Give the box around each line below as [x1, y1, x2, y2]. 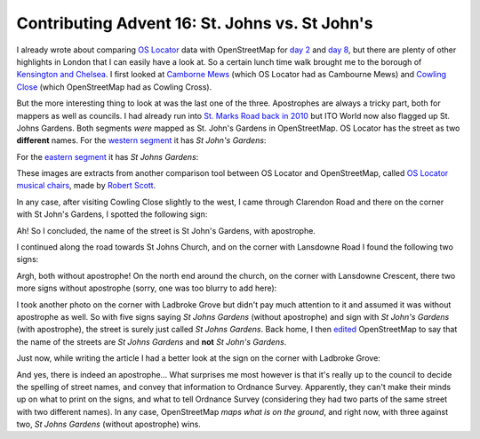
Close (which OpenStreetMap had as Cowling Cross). [16, 81, 212, 92]
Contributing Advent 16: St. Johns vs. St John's [16, 13, 373, 33]
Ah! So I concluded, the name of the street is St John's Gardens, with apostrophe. [16, 225, 316, 235]
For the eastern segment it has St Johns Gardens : [16, 151, 199, 162]
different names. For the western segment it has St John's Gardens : [16, 135, 267, 146]
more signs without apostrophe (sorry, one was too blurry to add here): [16, 283, 277, 293]
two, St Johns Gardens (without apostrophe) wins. [16, 419, 202, 430]
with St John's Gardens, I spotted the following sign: [16, 209, 208, 219]
